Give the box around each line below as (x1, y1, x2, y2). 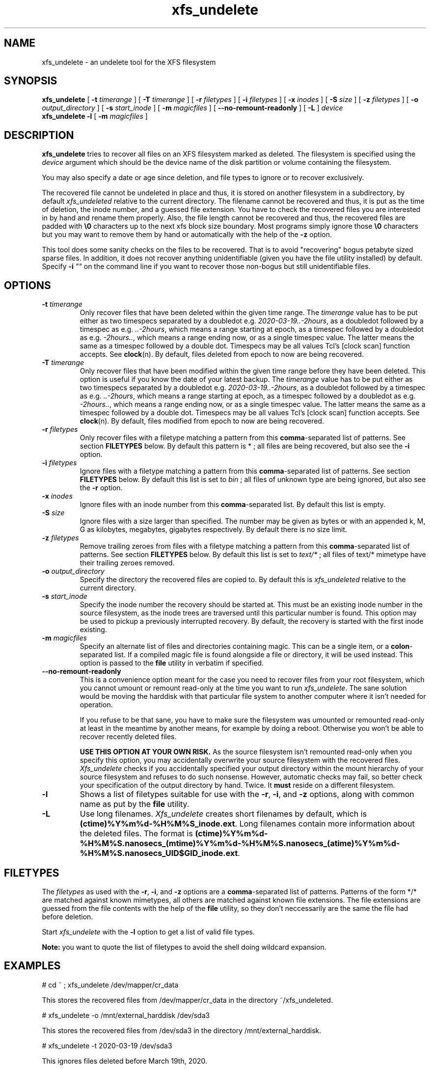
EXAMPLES (4, 960, 61, 972)
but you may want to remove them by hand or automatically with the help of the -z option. (42, 230, 332, 239)
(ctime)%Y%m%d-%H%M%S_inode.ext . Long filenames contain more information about (80, 819, 415, 829)
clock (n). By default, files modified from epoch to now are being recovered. (80, 417, 324, 426)
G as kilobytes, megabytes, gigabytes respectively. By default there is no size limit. (80, 525, 348, 534)
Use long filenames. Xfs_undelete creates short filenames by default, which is (80, 809, 367, 819)
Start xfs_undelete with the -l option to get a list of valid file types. (42, 927, 255, 936)
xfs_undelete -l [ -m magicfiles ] (42, 112, 148, 121)
